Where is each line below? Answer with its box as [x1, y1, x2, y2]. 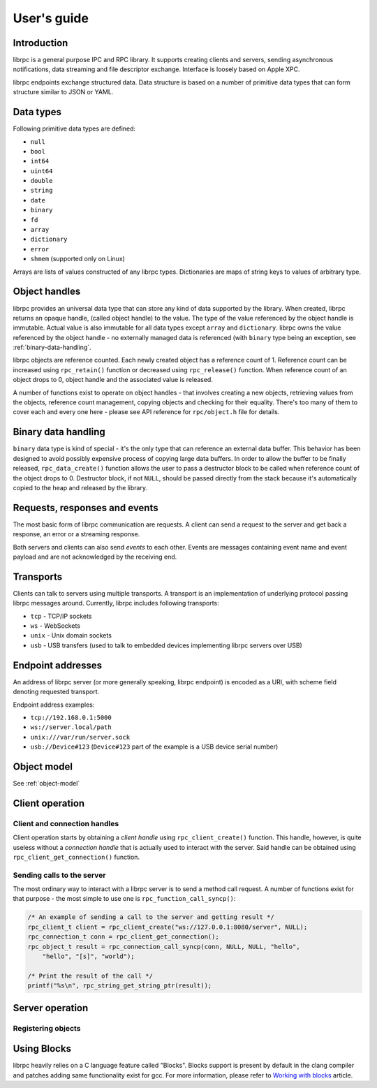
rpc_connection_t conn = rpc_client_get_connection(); [27, 933, 219, 941]
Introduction [13, 37, 68, 49]
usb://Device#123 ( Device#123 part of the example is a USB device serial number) [30, 742, 279, 751]
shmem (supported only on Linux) [30, 255, 126, 263]
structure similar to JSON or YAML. [13, 88, 114, 96]
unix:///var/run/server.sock [30, 733, 131, 741]
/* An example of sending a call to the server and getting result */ [27, 913, 275, 921]
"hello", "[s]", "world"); [42, 953, 135, 960]
